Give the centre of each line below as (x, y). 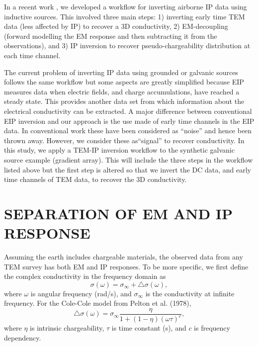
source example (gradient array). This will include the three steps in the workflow (129, 159)
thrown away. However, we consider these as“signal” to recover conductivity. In (124, 140)
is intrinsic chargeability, (67, 328)
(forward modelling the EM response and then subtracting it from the (111, 36)
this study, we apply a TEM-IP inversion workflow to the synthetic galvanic (119, 150)
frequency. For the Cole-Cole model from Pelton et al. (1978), (98, 303)
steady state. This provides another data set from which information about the (124, 101)
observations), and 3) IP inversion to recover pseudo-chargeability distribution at (127, 45)
